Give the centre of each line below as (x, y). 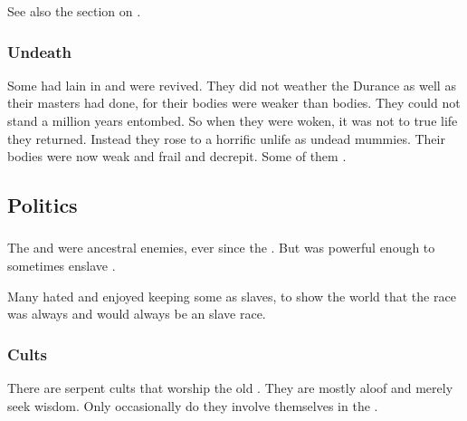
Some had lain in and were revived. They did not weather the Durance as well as (232, 85)
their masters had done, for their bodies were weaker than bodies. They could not (234, 103)
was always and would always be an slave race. (137, 314)
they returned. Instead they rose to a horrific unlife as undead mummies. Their (226, 138)
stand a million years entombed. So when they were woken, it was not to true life (233, 120)
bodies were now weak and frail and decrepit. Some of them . (177, 156)
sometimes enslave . (62, 266)
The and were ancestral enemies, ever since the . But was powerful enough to (221, 248)
